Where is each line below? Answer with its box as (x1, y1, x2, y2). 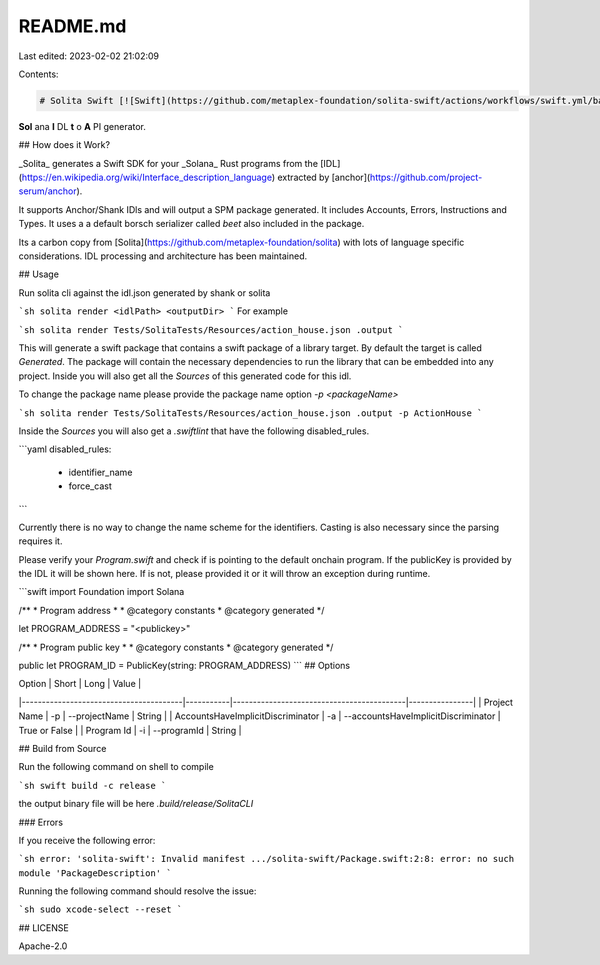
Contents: (18, 68, 59, 80)
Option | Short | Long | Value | (18, 678, 142, 690)
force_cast (68, 480, 112, 492)
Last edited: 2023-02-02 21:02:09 (18, 50, 160, 62)
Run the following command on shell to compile (18, 761, 214, 773)
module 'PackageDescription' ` (18, 867, 172, 879)
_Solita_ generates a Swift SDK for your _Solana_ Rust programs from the (18, 157, 319, 169)
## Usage (18, 268, 60, 280)
